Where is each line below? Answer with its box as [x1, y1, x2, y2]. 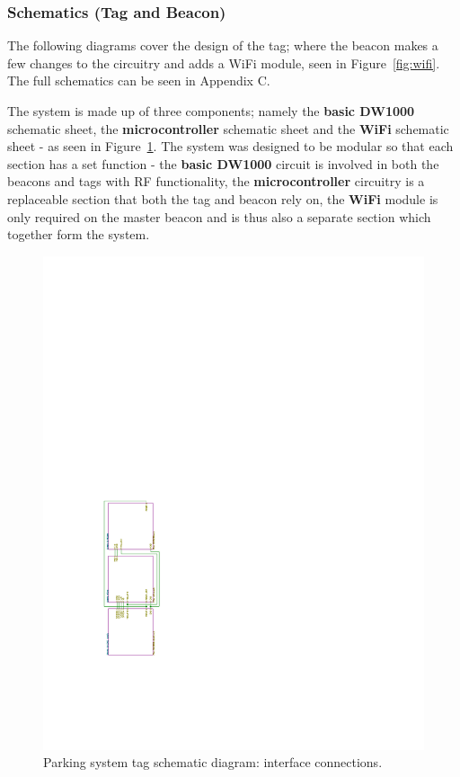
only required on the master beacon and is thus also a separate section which [7, 207, 431, 226]
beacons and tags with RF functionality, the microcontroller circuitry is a [7, 172, 425, 191]
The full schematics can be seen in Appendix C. [7, 71, 270, 90]
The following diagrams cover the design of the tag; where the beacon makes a [7, 36, 438, 55]
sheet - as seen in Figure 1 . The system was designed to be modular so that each [7, 137, 454, 156]
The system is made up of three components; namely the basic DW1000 [7, 102, 415, 120]
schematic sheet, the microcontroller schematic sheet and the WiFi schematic [7, 119, 449, 138]
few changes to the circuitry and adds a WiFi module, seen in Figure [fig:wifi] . [7, 53, 440, 72]
